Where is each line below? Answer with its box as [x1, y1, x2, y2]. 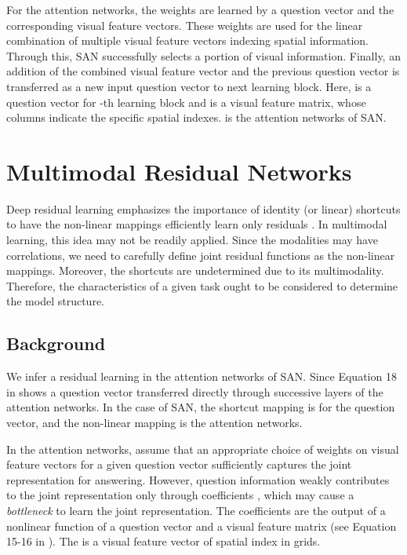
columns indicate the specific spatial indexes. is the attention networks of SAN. [6, 109, 387, 126]
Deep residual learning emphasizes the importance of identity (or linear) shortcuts [6, 200, 401, 217]
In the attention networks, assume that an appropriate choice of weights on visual [6, 440, 399, 457]
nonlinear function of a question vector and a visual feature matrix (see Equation [6, 517, 397, 534]
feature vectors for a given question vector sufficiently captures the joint [6, 456, 352, 473]
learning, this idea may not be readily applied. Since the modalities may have [6, 232, 378, 248]
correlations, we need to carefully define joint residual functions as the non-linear [6, 246, 395, 263]
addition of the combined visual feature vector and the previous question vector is [6, 63, 400, 79]
